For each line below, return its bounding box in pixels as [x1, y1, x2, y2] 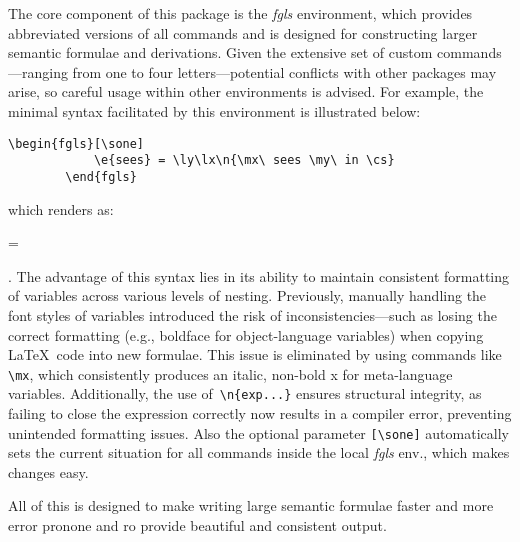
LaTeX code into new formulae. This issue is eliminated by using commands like [8, 344, 502, 365]
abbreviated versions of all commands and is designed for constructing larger [8, 22, 478, 43]
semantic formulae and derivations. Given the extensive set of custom [8, 42, 433, 63]
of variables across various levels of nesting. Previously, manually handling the [8, 285, 487, 306]
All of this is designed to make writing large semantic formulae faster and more [8, 495, 494, 516]
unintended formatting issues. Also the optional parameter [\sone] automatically [8, 422, 509, 443]
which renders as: [8, 198, 114, 219]
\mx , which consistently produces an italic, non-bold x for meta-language [8, 363, 453, 384]
